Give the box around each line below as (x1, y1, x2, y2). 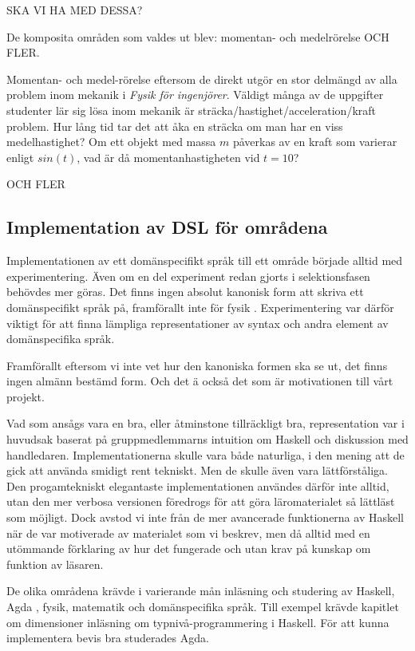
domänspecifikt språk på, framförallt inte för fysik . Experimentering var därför (6, 298, 394, 315)
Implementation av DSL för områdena (6, 215, 328, 239)
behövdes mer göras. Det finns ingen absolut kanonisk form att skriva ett (6, 283, 364, 300)
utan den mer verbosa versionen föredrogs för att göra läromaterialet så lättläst (6, 493, 395, 510)
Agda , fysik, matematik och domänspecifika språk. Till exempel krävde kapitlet (6, 598, 399, 615)
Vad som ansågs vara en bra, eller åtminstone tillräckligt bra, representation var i (6, 415, 405, 432)
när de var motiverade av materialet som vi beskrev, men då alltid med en (6, 524, 370, 541)
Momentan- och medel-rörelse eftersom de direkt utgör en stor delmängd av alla (6, 70, 397, 87)
